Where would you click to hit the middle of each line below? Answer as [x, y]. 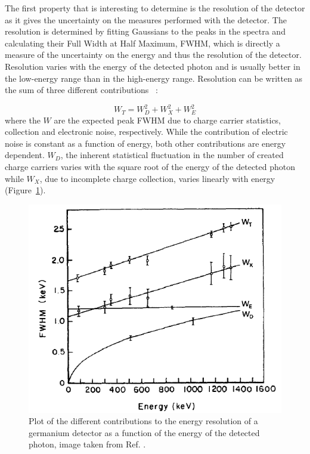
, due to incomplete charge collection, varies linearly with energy [157, 178]
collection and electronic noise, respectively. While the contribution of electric [146, 132]
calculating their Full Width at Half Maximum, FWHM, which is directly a [142, 43]
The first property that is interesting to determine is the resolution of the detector [155, 8]
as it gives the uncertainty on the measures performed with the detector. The [146, 19]
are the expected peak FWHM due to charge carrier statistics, [168, 120]
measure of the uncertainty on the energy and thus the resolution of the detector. [153, 55]
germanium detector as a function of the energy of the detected [144, 432]
